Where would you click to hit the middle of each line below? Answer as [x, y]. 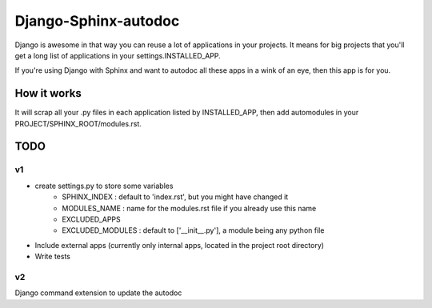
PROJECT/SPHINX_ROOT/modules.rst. [78, 123]
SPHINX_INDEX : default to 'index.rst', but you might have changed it [175, 197]
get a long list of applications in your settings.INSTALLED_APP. [118, 55]
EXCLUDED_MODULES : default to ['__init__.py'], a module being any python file [193, 230]
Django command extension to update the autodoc [98, 293]
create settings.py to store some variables [104, 186]
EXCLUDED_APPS [92, 219]
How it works [48, 93]
